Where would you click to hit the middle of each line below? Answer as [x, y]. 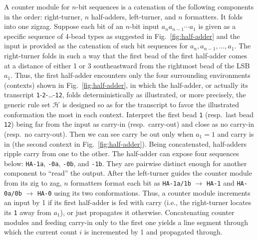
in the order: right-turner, [43, 16]
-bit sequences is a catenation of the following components [165, 6]
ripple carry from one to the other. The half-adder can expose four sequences [122, 153]
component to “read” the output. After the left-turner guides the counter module [128, 173]
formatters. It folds [214, 16]
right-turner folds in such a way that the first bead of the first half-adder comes [126, 55]
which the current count [41, 232]
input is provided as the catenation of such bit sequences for [96, 46]
